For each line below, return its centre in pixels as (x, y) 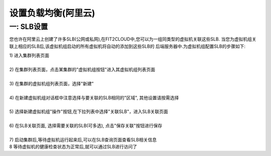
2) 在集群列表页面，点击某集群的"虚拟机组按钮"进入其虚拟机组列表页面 (82, 69)
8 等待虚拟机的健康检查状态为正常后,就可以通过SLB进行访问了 (73, 147)
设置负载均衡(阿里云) (52, 13)
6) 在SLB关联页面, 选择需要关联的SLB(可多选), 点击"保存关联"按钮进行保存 (86, 126)
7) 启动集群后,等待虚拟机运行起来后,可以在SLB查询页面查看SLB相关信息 (83, 139)
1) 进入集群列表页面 (29, 56)
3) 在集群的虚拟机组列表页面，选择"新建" (51, 83)
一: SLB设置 (29, 27)
